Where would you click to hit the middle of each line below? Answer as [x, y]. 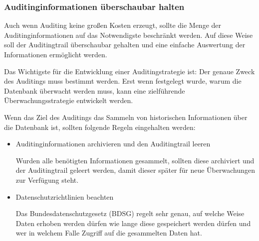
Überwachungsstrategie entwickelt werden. [69, 100]
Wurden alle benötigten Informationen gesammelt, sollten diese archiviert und [135, 160]
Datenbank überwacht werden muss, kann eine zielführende [95, 90]
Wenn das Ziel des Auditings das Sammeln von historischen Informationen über [126, 117]
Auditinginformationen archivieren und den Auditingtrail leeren [113, 144]
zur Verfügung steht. [47, 180]
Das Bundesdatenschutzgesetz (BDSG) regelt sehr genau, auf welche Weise [130, 213]
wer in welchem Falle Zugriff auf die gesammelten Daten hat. [109, 233]
